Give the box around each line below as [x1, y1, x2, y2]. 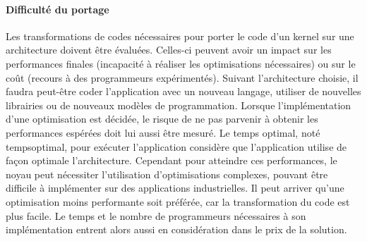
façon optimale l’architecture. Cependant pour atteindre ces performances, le [6, 153, 337, 168]
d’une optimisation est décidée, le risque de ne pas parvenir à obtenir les [6, 111, 318, 126]
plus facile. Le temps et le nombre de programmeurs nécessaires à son [6, 208, 306, 223]
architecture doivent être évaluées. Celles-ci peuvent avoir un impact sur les [6, 42, 332, 57]
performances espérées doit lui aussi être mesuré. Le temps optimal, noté [6, 125, 320, 140]
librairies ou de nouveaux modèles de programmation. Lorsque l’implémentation [6, 97, 351, 112]
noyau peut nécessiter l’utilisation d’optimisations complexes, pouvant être [6, 166, 328, 181]
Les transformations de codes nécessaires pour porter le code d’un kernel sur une [6, 28, 354, 43]
